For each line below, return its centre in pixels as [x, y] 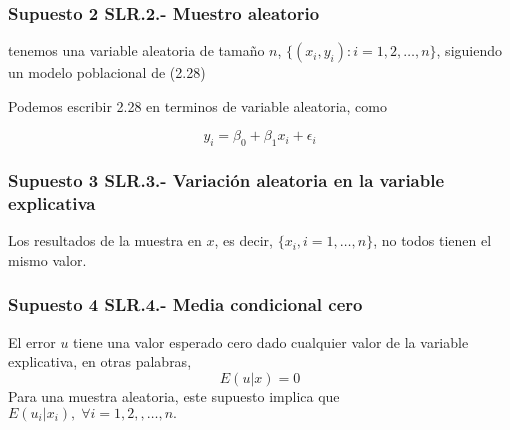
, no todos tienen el [432, 240]
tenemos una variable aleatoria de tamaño [136, 50]
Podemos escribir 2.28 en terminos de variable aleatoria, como [197, 105]
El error [32, 341]
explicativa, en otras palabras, [100, 361]
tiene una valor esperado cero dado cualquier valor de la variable [271, 341]
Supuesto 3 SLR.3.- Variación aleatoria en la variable [226, 180]
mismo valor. [47, 259]
